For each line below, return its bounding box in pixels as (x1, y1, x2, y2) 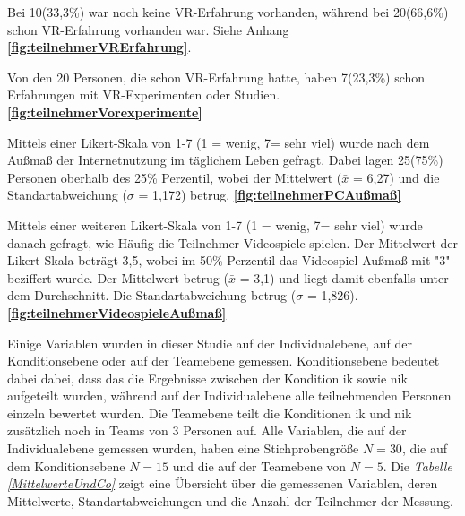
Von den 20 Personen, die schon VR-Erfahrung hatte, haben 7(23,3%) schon (7, 67, 426, 86)
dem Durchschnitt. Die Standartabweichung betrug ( (7, 286, 297, 305)
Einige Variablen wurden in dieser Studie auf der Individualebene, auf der (7, 333, 413, 352)
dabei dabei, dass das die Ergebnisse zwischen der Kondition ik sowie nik (7, 368, 408, 387)
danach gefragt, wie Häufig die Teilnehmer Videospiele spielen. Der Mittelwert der (7, 233, 458, 252)
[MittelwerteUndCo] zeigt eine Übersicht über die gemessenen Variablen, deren (7, 474, 438, 493)
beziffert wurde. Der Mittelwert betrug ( (7, 268, 228, 287)
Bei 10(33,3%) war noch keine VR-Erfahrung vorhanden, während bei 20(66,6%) (7, 3, 449, 21)
